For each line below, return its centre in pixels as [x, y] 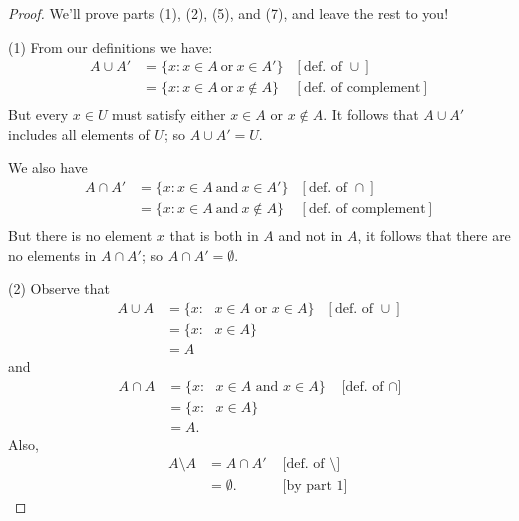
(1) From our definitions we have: [110, 46]
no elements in [52, 254]
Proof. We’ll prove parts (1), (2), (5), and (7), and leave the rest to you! [228, 13]
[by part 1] [315, 486]
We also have [48, 167]
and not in [310, 235]
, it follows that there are [434, 235]
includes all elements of [79, 133]
